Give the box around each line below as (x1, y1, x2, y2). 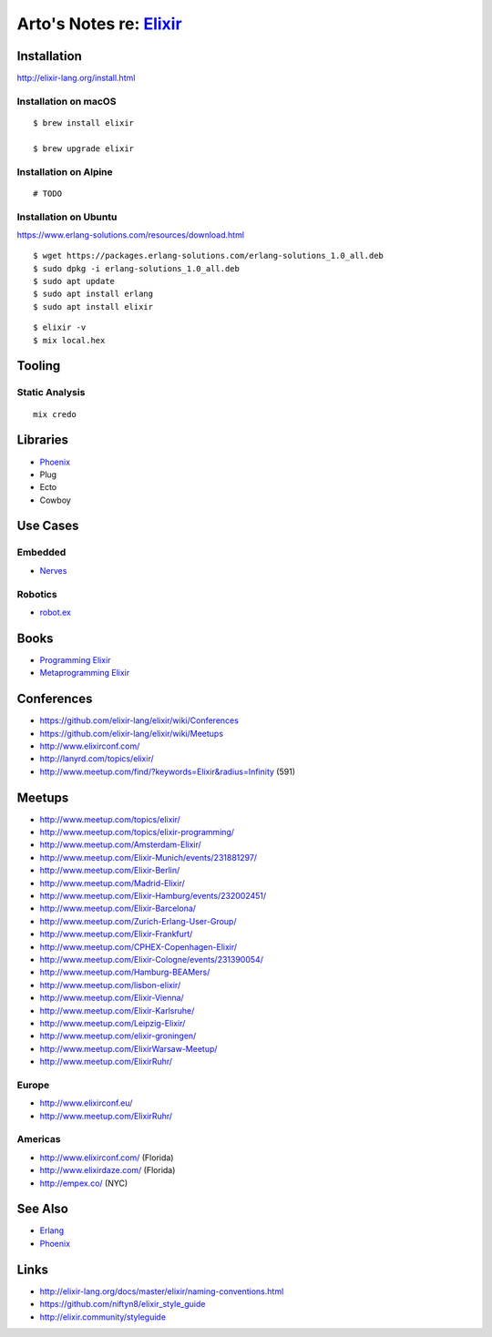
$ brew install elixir (33, 118, 135, 128)
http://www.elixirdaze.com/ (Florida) (39, 1165, 176, 1176)
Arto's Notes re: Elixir (16, 14, 182, 34)
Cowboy (39, 495, 72, 505)
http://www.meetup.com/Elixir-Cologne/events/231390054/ (39, 954, 264, 964)
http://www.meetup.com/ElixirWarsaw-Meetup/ (39, 1043, 218, 1054)
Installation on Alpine (16, 165, 113, 178)
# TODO (33, 188, 63, 199)
